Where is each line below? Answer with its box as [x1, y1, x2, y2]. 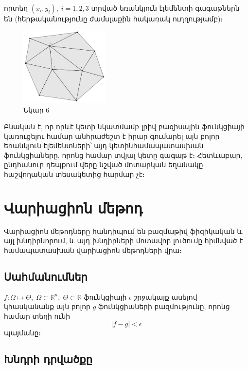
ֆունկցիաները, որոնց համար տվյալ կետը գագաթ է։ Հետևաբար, [4, 150, 243, 160]
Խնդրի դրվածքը [4, 351, 93, 367]
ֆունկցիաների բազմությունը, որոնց [98, 301, 230, 311]
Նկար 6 [23, 105, 50, 115]
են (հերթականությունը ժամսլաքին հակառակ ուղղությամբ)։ [4, 14, 223, 23]
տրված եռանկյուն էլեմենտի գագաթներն [91, 3, 240, 13]
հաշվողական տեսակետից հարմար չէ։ [4, 169, 145, 179]
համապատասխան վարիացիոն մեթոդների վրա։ [4, 245, 182, 255]
